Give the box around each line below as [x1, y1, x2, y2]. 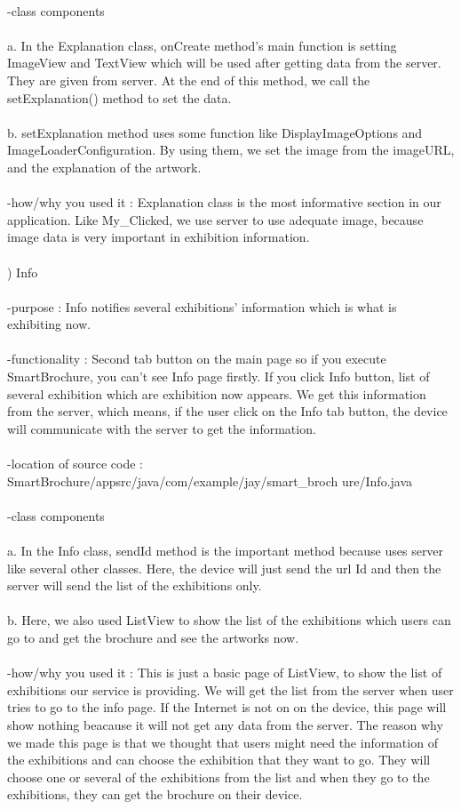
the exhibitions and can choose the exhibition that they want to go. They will [7, 750, 431, 769]
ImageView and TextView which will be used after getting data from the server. [7, 53, 441, 72]
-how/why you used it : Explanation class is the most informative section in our [7, 193, 441, 212]
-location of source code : [7, 454, 143, 473]
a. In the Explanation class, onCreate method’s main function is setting [7, 36, 397, 54]
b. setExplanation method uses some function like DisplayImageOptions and [7, 123, 423, 141]
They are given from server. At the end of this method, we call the [7, 70, 370, 89]
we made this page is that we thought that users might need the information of [7, 733, 438, 751]
